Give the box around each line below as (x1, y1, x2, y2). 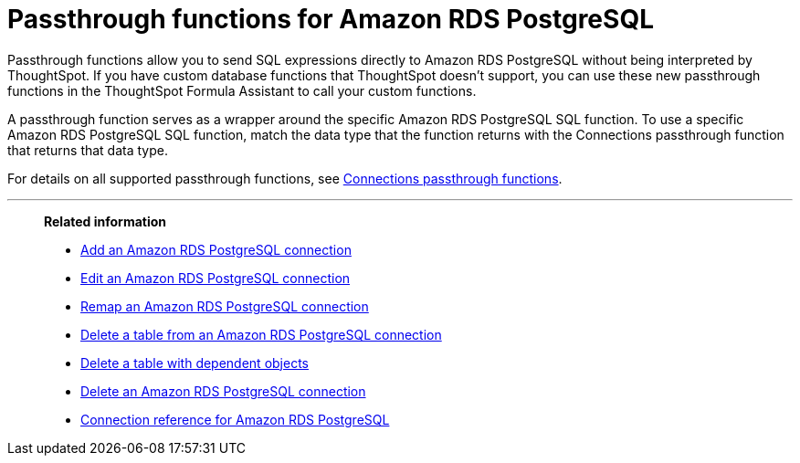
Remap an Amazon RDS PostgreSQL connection (80, 298, 369, 314)
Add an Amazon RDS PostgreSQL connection (80, 241, 352, 258)
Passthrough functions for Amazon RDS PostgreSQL (7, 4, 654, 35)
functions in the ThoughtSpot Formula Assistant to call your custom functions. (7, 82, 477, 99)
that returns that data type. (7, 142, 168, 158)
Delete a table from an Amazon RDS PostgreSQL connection (80, 326, 442, 342)
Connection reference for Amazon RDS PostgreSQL (80, 411, 390, 427)
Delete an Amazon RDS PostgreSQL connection (80, 383, 366, 399)
